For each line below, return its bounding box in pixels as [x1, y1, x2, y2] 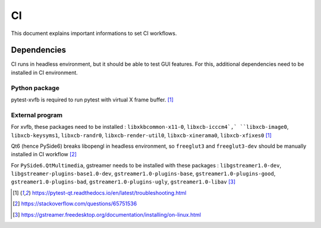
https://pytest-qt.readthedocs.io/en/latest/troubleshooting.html [32, 189, 187, 196]
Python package [11, 84, 59, 92]
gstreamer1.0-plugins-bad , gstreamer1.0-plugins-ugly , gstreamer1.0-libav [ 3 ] [11, 178, 236, 185]
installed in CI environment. [11, 69, 78, 76]
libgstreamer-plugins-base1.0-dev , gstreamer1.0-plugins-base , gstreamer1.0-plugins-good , [11, 170, 276, 178]
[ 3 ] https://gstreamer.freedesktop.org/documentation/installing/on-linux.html [12, 211, 202, 218]
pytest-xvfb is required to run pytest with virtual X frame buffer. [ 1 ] [11, 96, 174, 103]
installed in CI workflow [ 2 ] [11, 151, 77, 158]
